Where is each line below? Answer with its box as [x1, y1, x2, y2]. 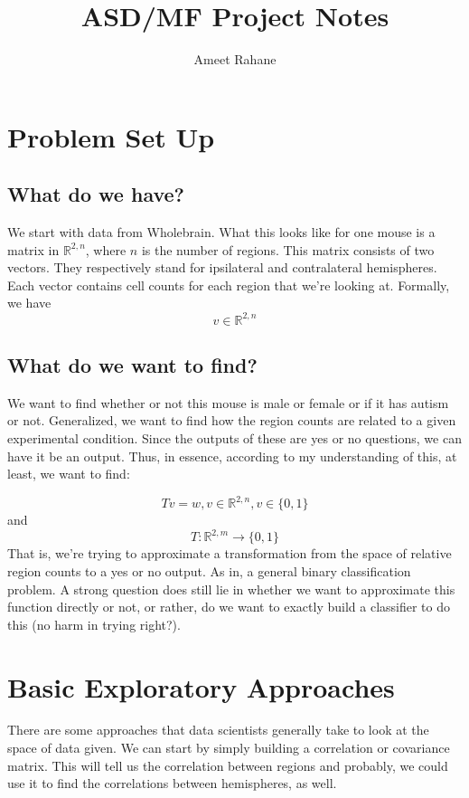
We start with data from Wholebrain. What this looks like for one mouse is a [7, 223, 436, 242]
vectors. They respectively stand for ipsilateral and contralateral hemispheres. [7, 258, 437, 277]
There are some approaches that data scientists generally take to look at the [7, 720, 429, 739]
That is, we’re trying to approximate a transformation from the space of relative [7, 544, 452, 563]
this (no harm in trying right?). [7, 614, 181, 633]
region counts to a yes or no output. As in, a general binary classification [7, 561, 411, 580]
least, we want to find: [7, 464, 130, 483]
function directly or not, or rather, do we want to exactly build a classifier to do [7, 597, 451, 616]
